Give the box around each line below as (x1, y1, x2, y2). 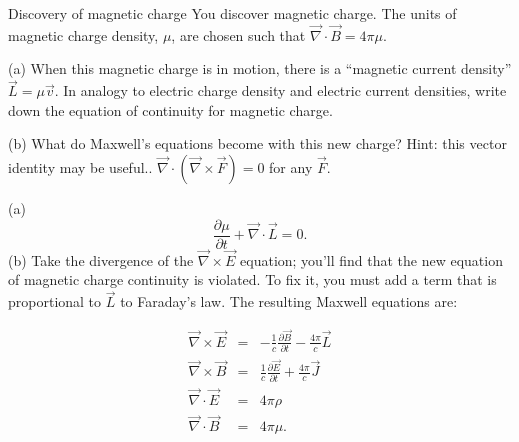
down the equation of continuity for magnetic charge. (8, 99, 333, 120)
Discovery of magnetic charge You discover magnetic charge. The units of (8, 3, 457, 23)
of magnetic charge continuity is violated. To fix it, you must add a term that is (8, 269, 497, 290)
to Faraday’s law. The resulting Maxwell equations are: (120, 291, 458, 312)
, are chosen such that (171, 24, 306, 45)
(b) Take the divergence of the (8, 249, 194, 270)
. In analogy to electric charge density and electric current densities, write (54, 80, 507, 101)
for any (269, 157, 313, 177)
